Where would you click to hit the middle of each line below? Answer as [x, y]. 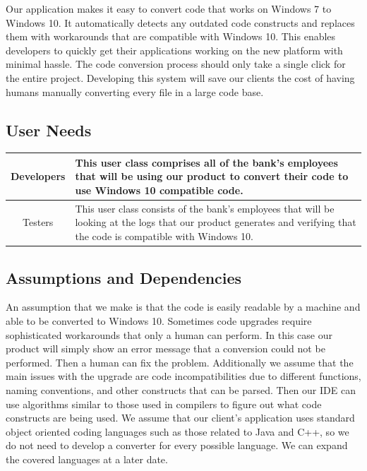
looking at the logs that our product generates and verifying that [216, 222]
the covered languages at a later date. [87, 459]
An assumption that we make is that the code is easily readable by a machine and [183, 307]
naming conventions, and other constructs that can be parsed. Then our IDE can [181, 389]
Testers [38, 222]
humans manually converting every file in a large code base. [135, 91]
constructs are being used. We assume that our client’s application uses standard [180, 418]
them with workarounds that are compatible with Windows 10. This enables [171, 36]
